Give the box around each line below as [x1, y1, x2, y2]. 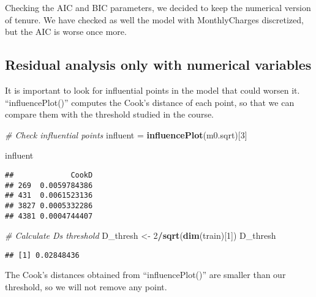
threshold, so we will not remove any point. [5, 280, 167, 293]
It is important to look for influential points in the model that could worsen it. [5, 83, 300, 96]
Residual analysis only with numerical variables [5, 55, 312, 74]
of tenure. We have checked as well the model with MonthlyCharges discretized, [5, 13, 304, 26]
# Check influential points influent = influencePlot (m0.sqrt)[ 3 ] [5, 128, 247, 141]
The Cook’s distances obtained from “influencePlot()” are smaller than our [5, 268, 286, 281]
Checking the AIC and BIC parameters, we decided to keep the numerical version [5, 1, 311, 13]
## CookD [5, 170, 93, 179]
